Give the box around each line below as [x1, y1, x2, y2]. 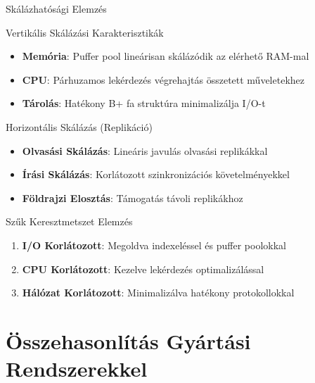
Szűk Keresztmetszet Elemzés [6, 214, 133, 229]
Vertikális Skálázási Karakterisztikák [6, 25, 164, 39]
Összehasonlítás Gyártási [6, 326, 251, 355]
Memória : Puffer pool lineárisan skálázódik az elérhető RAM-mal [22, 49, 309, 63]
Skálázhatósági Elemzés [6, 1, 107, 15]
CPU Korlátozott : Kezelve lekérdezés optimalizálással [22, 261, 264, 276]
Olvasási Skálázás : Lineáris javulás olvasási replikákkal [22, 143, 268, 158]
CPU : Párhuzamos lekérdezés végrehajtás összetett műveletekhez [22, 72, 304, 87]
